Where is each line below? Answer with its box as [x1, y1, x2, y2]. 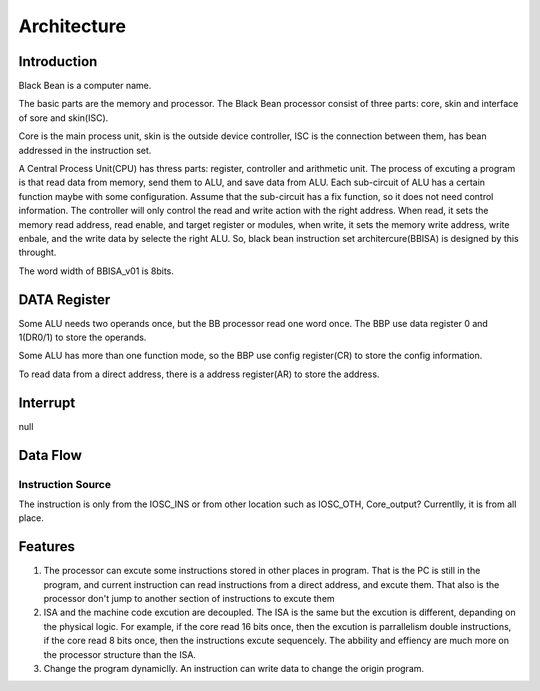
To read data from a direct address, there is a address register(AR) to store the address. [18, 368, 380, 380]
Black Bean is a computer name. [18, 80, 152, 92]
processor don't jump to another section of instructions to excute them [43, 592, 335, 604]
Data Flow [18, 446, 82, 464]
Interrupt [18, 394, 76, 411]
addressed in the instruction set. [18, 144, 152, 156]
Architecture [18, 15, 127, 37]
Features [18, 538, 75, 555]
